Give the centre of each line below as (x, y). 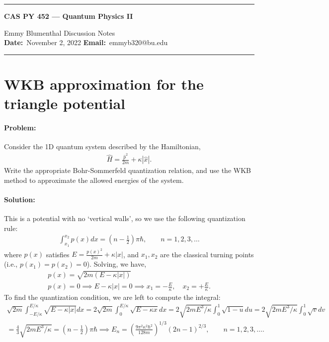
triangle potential (65, 103)
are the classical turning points (207, 254)
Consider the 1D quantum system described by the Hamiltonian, (102, 146)
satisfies (58, 254)
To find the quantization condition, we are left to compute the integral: (112, 297)
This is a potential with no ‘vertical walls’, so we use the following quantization (125, 218)
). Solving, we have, (117, 264)
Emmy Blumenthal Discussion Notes (60, 32)
